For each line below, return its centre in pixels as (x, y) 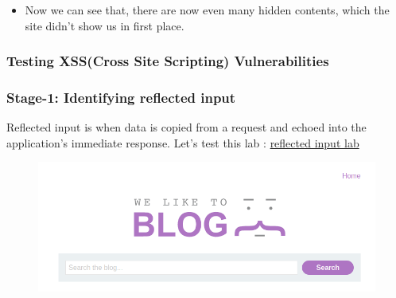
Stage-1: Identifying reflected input (121, 97)
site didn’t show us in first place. (105, 25)
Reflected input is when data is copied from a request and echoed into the (186, 127)
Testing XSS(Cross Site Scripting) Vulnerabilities (168, 61)
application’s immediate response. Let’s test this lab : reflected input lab (183, 142)
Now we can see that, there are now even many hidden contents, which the (207, 10)
